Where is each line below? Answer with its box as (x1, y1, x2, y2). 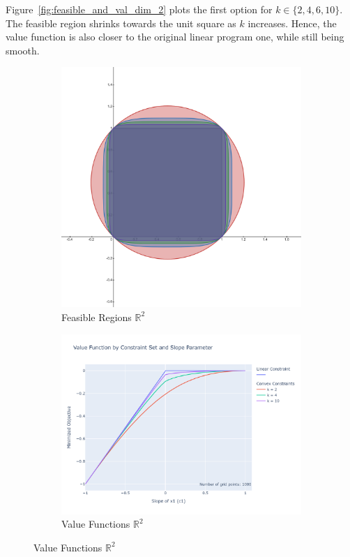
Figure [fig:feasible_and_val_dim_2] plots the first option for (6, 2, 273, 16)
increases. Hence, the (248, 15, 337, 30)
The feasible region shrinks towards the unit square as (6, 15, 236, 30)
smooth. (6, 43, 40, 57)
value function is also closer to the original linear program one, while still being (6, 29, 344, 44)
